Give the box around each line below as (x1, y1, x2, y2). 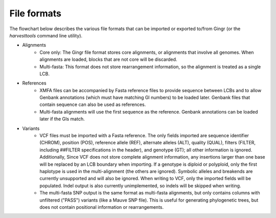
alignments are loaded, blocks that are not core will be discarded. (39, 56, 177, 62)
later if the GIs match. (39, 116, 85, 122)
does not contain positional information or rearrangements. (39, 204, 164, 210)
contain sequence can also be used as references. (39, 101, 146, 107)
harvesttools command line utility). (9, 32, 83, 38)
